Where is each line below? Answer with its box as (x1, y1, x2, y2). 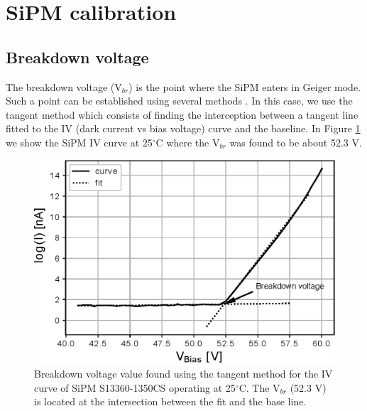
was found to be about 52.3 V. (229, 134, 362, 149)
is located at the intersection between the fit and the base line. (34, 394, 307, 409)
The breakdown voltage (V (6, 79, 122, 94)
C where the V (155, 134, 220, 149)
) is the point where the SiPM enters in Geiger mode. (128, 79, 361, 94)
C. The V (239, 380, 280, 395)
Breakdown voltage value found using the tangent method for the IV (34, 366, 333, 381)
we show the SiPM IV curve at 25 (6, 134, 153, 149)
